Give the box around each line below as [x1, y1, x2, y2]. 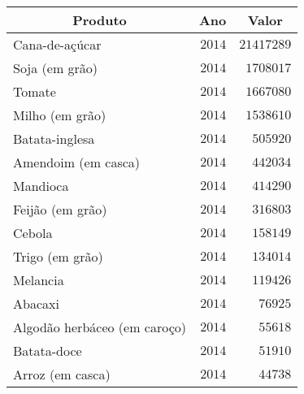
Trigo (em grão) [13, 247, 103, 266]
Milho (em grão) [13, 106, 106, 124]
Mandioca [13, 176, 69, 195]
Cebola [13, 223, 53, 242]
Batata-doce [13, 341, 82, 360]
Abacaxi [13, 294, 59, 313]
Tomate [13, 82, 56, 101]
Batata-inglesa [13, 129, 95, 148]
